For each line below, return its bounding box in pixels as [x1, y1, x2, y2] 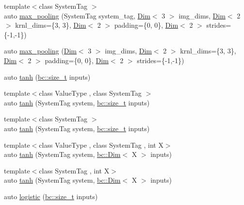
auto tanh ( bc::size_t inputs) [4, 71, 91, 82]
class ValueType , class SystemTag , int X [39, 139, 163, 150]
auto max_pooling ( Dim [4, 46, 77, 56]
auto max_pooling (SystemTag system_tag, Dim [4, 10, 150, 20]
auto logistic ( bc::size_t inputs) [4, 191, 98, 201]
